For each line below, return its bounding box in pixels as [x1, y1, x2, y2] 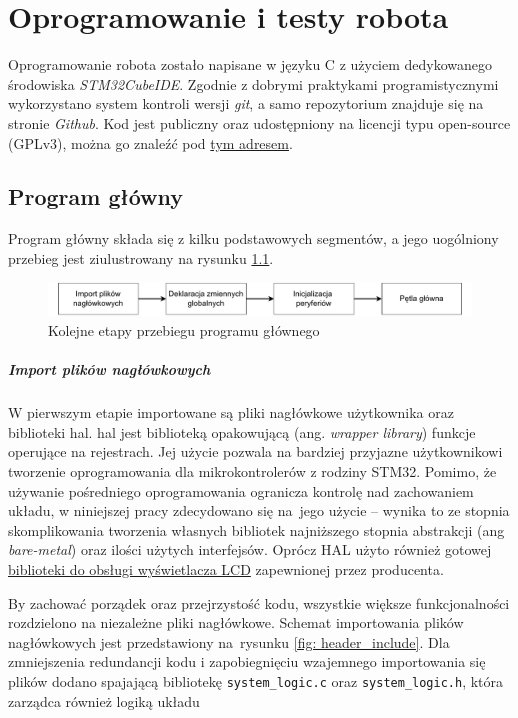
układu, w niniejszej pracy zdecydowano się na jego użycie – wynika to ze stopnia [8, 500, 510, 521]
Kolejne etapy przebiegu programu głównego [48, 320, 320, 341]
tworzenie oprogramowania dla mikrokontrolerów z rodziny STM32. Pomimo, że [8, 460, 497, 481]
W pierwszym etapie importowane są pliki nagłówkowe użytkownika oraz [8, 402, 454, 423]
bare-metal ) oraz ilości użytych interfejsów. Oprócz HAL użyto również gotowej [8, 539, 492, 560]
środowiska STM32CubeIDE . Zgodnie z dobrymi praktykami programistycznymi [8, 73, 499, 94]
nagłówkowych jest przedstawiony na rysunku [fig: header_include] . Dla [8, 631, 450, 652]
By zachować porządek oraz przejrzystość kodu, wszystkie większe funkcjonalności [8, 592, 510, 613]
